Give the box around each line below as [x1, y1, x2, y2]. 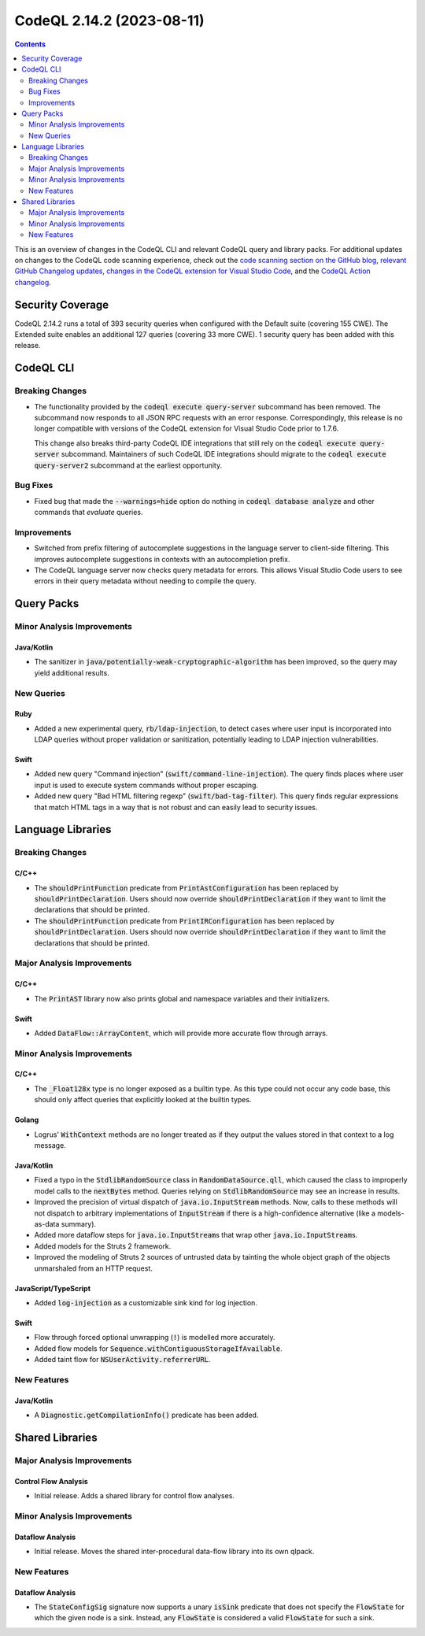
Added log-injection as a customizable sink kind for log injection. [34, 1297, 257, 1307]
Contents [14, 39, 46, 49]
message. [34, 1141, 66, 1150]
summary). [61, 1220, 97, 1228]
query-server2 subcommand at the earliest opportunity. [34, 461, 223, 470]
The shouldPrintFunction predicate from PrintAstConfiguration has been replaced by [34, 883, 338, 893]
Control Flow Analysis [14, 1476, 88, 1486]
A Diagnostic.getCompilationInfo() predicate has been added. [34, 1410, 259, 1420]
